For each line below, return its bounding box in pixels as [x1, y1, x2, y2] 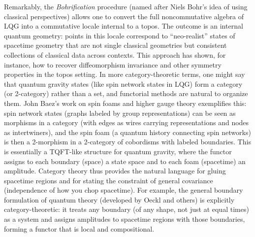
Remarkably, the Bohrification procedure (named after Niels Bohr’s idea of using [4, 1, 248, 11]
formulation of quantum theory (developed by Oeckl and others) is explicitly [4, 194, 235, 204]
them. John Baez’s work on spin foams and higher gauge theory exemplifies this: [4, 98, 247, 108]
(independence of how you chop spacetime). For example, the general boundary [4, 185, 243, 195]
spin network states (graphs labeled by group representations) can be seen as [4, 107, 236, 118]
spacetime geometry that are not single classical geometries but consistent [4, 40, 227, 50]
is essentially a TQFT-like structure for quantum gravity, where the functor [4, 146, 232, 156]
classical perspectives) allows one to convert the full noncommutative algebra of [4, 11, 244, 21]
